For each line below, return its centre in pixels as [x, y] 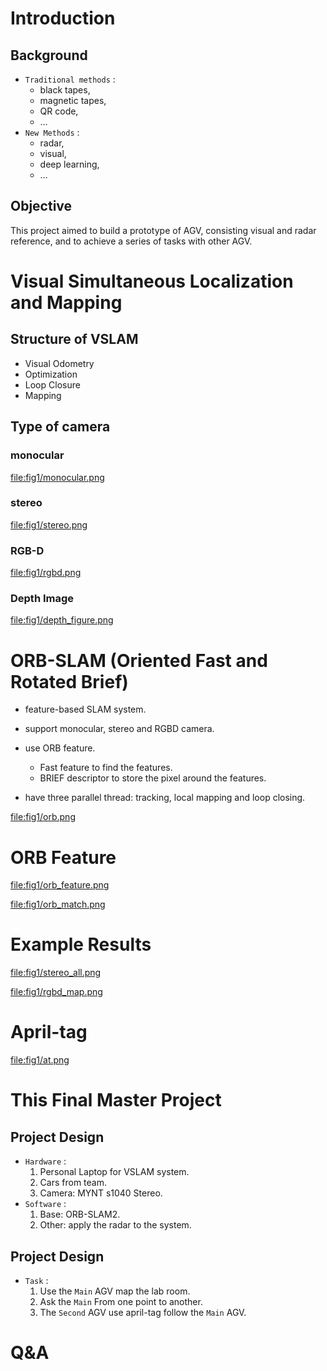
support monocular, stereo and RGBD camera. [119, 729]
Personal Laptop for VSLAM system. [114, 1172]
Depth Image [42, 599]
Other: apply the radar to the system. [115, 1225]
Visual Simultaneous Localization [152, 281]
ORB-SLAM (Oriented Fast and [139, 660]
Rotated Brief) [69, 681]
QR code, [59, 111]
